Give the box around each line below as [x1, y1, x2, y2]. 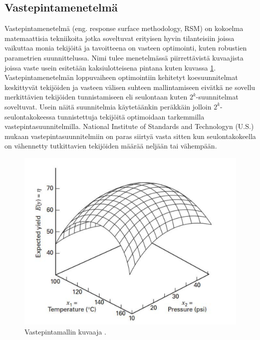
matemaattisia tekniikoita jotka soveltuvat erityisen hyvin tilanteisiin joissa [4, 32, 235, 43]
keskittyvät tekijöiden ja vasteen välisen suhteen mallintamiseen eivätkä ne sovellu [4, 81, 256, 92]
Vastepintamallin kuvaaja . [24, 326, 106, 336]
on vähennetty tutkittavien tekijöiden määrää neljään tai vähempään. [4, 140, 217, 151]
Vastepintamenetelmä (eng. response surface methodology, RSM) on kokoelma [4, 23, 244, 33]
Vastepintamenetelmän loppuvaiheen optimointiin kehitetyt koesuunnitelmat [4, 72, 238, 82]
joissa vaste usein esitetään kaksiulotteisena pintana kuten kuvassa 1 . [4, 62, 216, 72]
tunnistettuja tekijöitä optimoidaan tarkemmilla [57, 111, 205, 121]
